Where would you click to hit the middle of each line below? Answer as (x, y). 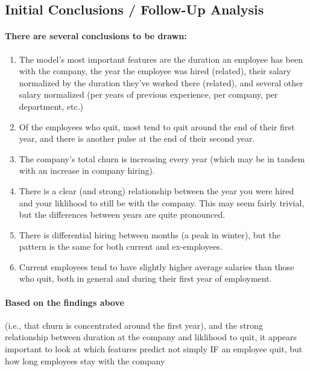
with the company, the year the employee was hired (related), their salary (155, 71)
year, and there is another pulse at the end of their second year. (137, 138)
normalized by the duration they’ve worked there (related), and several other (161, 82)
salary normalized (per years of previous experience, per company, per (148, 94)
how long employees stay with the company (85, 360)
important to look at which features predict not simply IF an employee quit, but (154, 349)
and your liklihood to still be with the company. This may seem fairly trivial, (162, 202)
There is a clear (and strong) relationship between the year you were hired (157, 190)
